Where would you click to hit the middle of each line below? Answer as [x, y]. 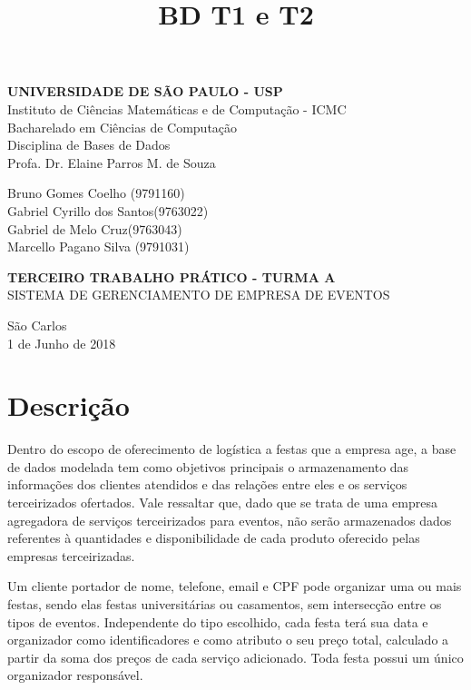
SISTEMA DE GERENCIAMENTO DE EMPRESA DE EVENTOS [199, 295]
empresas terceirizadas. [71, 555]
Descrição [69, 405]
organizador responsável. [75, 675]
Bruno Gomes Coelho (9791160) [96, 193]
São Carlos [37, 325]
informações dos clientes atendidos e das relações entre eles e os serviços [207, 484]
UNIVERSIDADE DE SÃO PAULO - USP [145, 91]
